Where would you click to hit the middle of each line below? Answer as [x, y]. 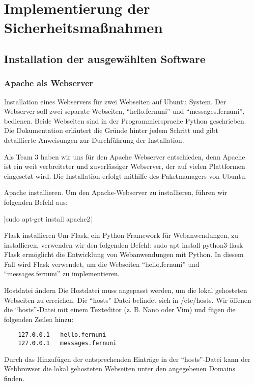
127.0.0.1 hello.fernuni [62, 335]
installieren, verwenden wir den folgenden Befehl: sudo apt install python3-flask [124, 244]
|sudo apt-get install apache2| [48, 218]
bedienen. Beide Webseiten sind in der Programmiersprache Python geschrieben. [125, 120]
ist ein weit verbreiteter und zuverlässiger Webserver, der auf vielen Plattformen [125, 166]
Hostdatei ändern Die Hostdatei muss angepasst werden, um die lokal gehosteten [126, 290]
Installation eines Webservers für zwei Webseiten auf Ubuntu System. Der [115, 101]
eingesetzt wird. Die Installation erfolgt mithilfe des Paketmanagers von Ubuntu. [126, 176]
